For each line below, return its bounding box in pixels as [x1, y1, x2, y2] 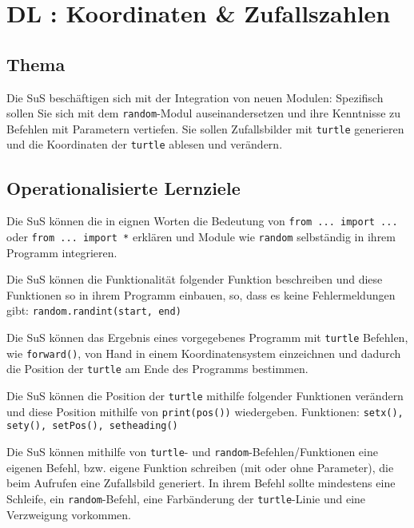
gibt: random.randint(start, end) [6, 302, 181, 319]
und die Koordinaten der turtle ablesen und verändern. [6, 136, 283, 153]
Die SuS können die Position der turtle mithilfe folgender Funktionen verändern [6, 387, 404, 404]
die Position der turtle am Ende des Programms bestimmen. [6, 360, 309, 377]
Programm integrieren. [6, 244, 117, 260]
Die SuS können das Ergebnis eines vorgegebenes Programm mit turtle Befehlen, [6, 329, 408, 346]
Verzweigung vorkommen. [6, 506, 132, 522]
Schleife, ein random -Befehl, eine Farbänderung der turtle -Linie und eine [6, 490, 366, 506]
